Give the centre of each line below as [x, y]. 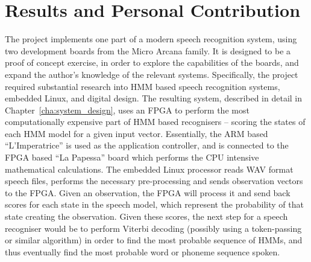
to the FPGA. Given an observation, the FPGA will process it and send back [148, 192]
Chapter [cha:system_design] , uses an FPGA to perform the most [127, 110]
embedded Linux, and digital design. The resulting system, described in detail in [154, 98]
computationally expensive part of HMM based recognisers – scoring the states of [155, 122]
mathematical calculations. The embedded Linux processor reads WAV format [149, 169]
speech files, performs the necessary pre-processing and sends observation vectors [154, 181]
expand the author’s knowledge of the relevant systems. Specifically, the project [152, 74]
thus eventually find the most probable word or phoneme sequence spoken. [143, 251]
